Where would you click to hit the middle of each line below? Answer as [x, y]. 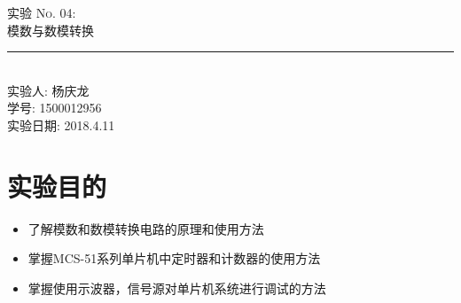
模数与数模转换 [51, 30]
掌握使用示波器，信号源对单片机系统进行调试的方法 [177, 287]
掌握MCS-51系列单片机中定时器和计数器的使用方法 [174, 258]
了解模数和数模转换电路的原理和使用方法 [146, 228]
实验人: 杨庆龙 [48, 90]
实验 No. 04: [42, 12]
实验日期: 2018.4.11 [61, 124]
